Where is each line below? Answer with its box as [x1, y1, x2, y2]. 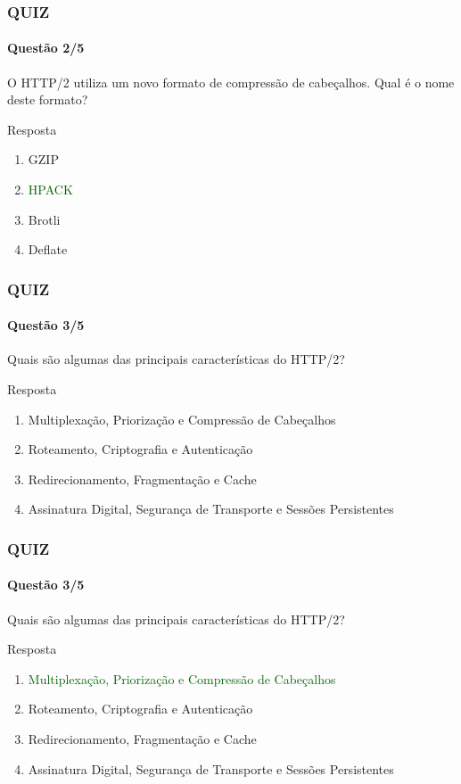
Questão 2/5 [7, 38, 85, 57]
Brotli [28, 210, 61, 228]
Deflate [28, 240, 68, 259]
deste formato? [7, 90, 88, 109]
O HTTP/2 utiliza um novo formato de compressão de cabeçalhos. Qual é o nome [7, 72, 455, 91]
